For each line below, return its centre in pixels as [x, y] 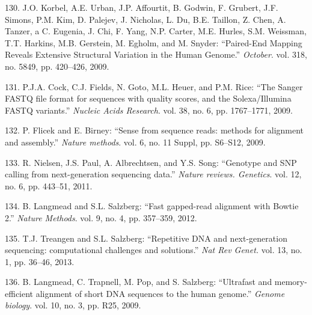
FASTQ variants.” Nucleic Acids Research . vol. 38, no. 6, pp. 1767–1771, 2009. [149, 110]
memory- [291, 282]
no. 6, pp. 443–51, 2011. [49, 185]
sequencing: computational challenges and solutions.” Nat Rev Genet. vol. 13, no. [154, 250]
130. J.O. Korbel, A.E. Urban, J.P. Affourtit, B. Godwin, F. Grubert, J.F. [142, 7]
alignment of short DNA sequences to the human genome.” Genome [160, 293]
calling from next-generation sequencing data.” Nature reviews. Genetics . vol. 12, [153, 174]
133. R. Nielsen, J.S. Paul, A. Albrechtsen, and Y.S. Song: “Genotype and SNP [151, 162]
